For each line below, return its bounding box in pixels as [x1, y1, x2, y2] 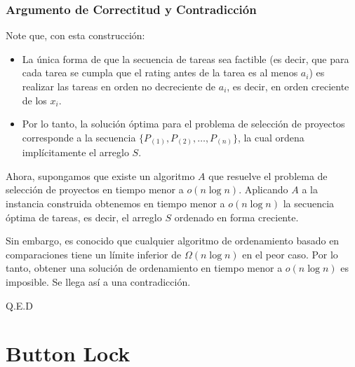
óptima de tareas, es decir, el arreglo [6, 209, 162, 224]
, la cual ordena [237, 130, 304, 144]
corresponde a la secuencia [22, 130, 136, 144]
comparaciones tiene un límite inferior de [6, 247, 182, 261]
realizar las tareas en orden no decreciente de [22, 79, 216, 93]
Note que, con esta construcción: [6, 28, 145, 43]
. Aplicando [239, 182, 288, 197]
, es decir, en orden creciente [227, 79, 349, 93]
